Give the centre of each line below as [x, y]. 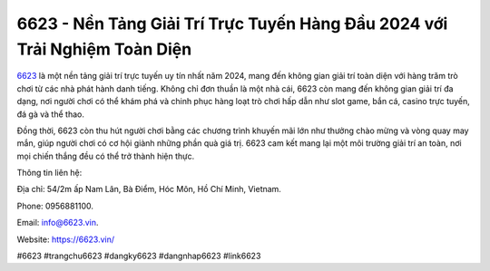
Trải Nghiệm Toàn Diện [104, 49]
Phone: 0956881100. [55, 206]
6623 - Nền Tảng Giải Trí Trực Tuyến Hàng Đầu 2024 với [232, 24]
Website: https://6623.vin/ [66, 239]
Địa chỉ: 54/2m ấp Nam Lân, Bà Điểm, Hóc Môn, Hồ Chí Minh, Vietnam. [149, 189]
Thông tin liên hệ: [49, 173]
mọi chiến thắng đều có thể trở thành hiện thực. [106, 156]
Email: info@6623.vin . [58, 223]
